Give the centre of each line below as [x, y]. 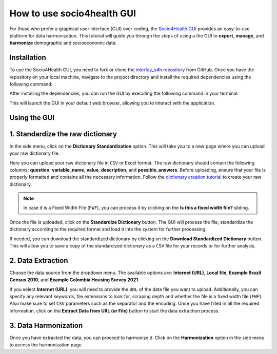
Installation [28, 58]
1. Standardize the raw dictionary [63, 134]
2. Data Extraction [39, 261]
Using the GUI [32, 118]
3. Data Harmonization [46, 325]
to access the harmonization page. [46, 345]
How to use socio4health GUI [73, 13]
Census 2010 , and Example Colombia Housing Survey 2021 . [74, 280]
